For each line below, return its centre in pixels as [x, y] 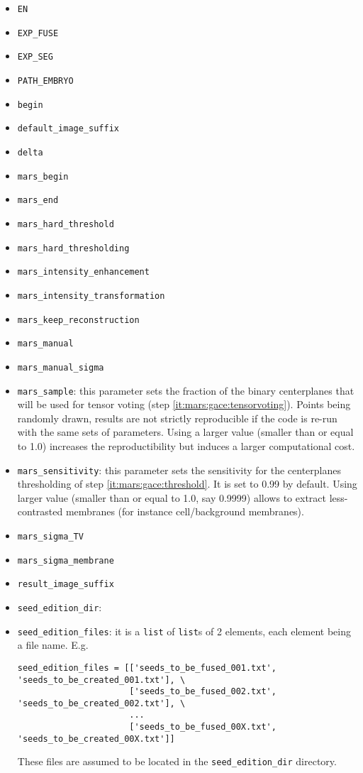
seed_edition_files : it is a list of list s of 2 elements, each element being [184, 631]
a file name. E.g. [53, 645]
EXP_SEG [35, 57]
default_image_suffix [68, 129]
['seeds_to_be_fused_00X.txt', [203, 727]
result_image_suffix [66, 585]
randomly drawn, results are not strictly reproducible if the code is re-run [177, 418]
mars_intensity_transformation [91, 296]
